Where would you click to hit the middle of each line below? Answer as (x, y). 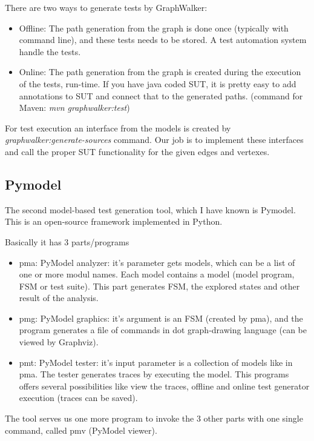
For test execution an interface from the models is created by (118, 128)
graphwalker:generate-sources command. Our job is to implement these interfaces (154, 140)
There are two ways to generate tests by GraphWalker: (106, 7)
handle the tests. (50, 51)
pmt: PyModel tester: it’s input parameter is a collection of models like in (156, 362)
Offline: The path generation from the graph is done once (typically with (154, 28)
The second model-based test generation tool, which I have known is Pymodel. (150, 209)
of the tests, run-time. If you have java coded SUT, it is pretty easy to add (158, 83)
